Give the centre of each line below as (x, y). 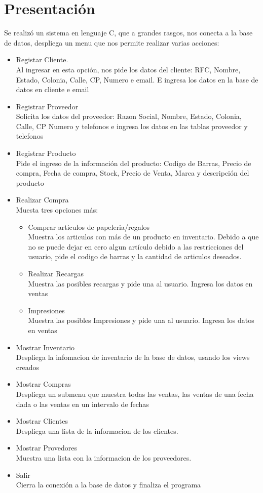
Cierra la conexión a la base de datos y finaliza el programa (108, 485)
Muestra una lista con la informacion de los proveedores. (104, 457)
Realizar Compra (42, 200)
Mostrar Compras (43, 384)
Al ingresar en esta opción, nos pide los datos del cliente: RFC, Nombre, (128, 69)
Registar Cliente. (42, 59)
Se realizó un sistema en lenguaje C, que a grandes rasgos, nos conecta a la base (128, 33)
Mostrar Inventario (45, 347)
